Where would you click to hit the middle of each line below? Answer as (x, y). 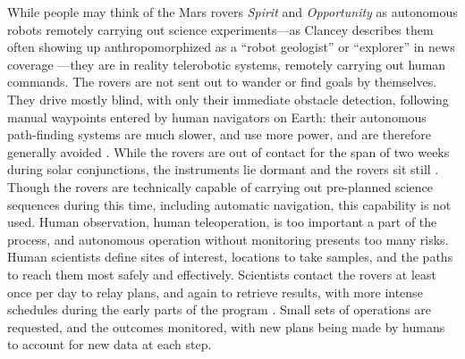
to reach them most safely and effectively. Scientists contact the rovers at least (222, 274)
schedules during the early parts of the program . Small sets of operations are (220, 309)
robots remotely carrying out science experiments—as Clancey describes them (220, 29)
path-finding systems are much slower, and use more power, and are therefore (219, 134)
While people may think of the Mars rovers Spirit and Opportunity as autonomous (232, 12)
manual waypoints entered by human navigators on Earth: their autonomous (217, 117)
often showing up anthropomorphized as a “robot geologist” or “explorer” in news (231, 47)
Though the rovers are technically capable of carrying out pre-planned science (220, 186)
